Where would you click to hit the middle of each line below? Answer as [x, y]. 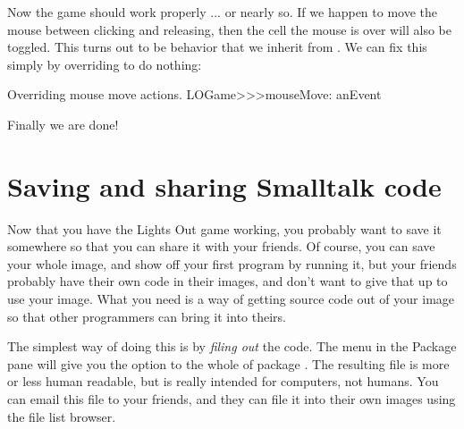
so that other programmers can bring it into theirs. [147, 316]
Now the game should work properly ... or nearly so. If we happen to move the [222, 12]
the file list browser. [62, 416]
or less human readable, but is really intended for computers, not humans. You [223, 381]
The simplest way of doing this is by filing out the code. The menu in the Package [232, 346]
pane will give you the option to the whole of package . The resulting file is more [228, 363]
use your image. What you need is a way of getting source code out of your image [231, 299]
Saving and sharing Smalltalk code [224, 185]
